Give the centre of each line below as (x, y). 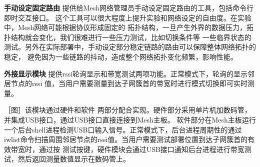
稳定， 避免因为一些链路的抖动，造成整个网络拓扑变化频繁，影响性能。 (121, 56)
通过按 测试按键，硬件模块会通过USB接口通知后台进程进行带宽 (141, 149)
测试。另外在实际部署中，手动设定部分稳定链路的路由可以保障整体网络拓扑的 (130, 47)
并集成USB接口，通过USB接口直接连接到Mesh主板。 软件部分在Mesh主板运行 (130, 119)
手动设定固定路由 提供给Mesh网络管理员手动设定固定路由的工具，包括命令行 (129, 7)
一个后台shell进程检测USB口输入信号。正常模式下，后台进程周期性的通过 (123, 129)
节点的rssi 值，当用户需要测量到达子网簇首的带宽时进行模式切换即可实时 (129, 83)
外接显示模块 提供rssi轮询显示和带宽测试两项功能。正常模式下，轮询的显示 (126, 73)
